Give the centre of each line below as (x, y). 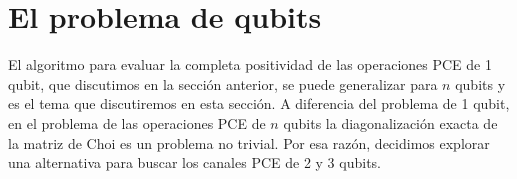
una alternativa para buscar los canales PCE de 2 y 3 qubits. (194, 162)
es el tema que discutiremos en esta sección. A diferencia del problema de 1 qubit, (259, 103)
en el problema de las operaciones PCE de (137, 122)
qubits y (480, 83)
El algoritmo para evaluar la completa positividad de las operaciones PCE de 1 (250, 64)
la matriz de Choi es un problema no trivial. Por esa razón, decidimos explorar (249, 142)
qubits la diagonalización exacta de (390, 122)
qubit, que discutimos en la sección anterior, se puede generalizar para (223, 83)
